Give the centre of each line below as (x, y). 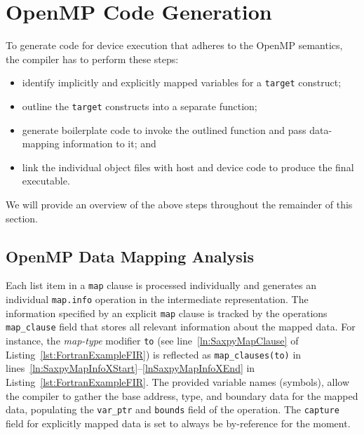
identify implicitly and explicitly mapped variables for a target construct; (182, 82)
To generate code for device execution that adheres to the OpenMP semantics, (174, 45)
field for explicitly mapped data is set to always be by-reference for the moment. (178, 423)
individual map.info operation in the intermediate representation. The (157, 299)
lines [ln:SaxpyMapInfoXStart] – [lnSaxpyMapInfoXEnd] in (130, 368)
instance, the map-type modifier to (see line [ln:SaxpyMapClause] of (152, 341)
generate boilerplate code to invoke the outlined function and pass (164, 129)
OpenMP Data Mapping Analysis (130, 256)
